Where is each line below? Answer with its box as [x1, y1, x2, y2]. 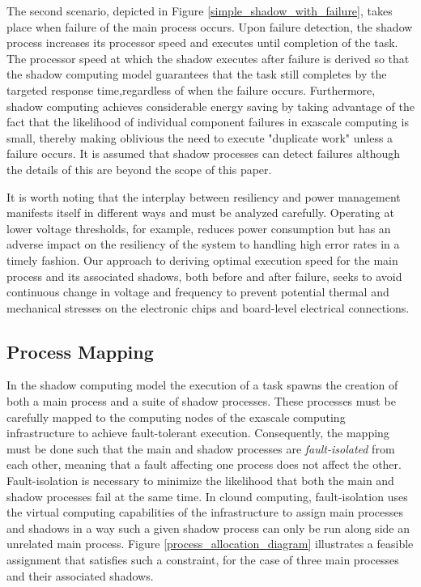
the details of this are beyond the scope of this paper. [6, 160, 272, 177]
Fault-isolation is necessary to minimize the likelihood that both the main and [6, 472, 394, 489]
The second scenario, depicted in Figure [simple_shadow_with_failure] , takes [6, 2, 393, 19]
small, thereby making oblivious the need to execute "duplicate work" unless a [6, 129, 393, 146]
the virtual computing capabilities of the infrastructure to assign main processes [6, 504, 403, 521]
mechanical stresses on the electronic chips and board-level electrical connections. [6, 299, 410, 316]
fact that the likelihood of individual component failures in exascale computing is [6, 113, 409, 130]
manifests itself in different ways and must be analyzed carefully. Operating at [6, 204, 394, 221]
